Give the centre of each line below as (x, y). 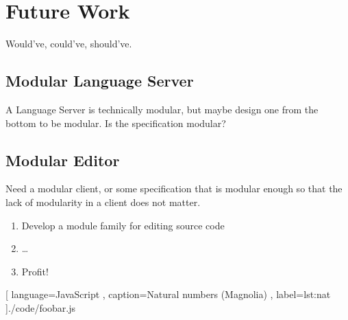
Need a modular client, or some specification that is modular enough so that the (174, 188)
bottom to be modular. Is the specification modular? (116, 123)
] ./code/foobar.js (41, 307)
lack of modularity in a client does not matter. (103, 202)
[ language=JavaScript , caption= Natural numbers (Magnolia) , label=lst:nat (168, 294)
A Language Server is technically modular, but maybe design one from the (162, 109)
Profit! (35, 271)
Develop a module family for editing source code (123, 225)
